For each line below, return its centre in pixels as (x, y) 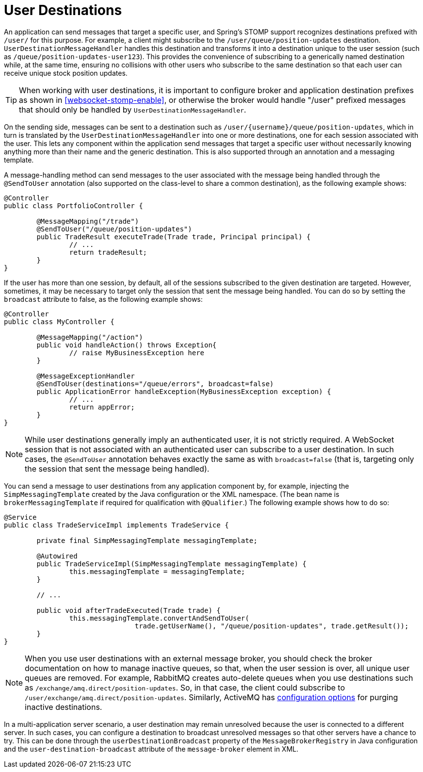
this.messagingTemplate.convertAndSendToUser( (159, 618)
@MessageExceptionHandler (86, 376)
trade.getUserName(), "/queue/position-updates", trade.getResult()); (272, 626)
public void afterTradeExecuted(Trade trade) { (129, 610)
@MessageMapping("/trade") (88, 221)
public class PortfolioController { (73, 205)
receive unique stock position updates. (66, 73)
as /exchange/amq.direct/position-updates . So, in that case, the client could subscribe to (185, 687)
